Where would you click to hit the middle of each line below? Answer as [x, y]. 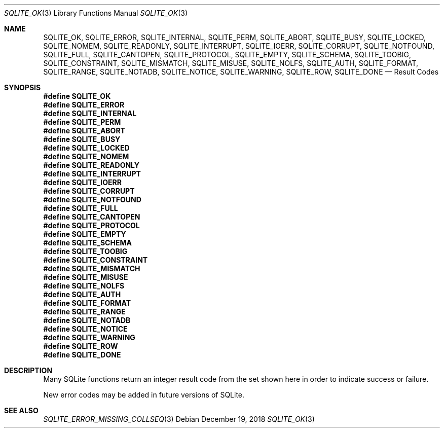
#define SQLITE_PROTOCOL [91, 225]
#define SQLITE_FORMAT [87, 303]
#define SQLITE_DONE [82, 355]
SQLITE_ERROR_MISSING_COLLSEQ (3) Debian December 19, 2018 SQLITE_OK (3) [179, 419]
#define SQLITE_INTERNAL [90, 113]
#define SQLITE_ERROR [84, 105]
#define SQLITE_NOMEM [86, 156]
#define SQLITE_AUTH [82, 294]
